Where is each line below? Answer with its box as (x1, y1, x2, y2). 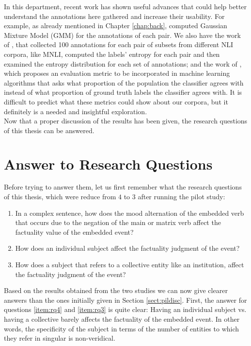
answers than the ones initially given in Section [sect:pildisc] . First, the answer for (4, 294, 247, 305)
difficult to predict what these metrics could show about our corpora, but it (4, 96, 228, 106)
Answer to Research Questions (4, 154, 213, 173)
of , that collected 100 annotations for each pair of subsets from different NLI (4, 39, 234, 50)
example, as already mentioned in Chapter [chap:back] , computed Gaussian (4, 20, 227, 31)
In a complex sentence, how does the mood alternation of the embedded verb (15, 208, 244, 218)
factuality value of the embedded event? (15, 226, 134, 237)
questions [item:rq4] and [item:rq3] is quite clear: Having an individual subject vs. (4, 304, 247, 314)
